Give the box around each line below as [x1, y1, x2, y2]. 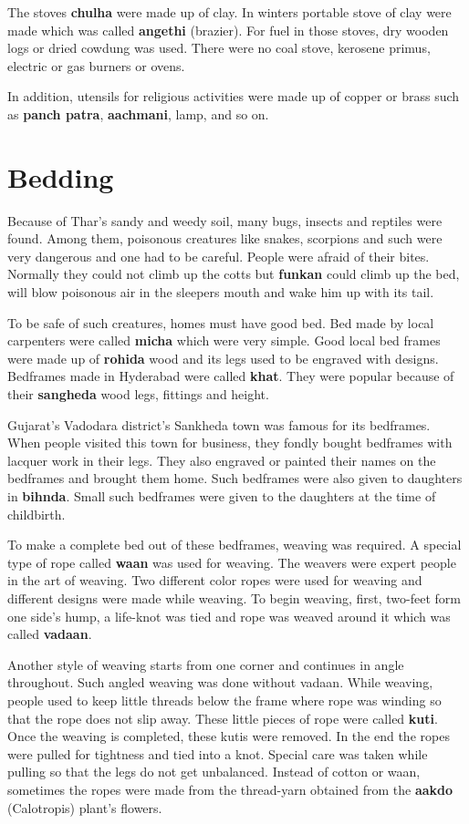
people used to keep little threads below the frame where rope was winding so [7, 690, 442, 709]
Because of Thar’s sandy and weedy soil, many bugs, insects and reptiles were [7, 211, 443, 230]
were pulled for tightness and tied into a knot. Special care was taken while [7, 744, 428, 763]
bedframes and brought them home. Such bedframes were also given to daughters [7, 469, 463, 488]
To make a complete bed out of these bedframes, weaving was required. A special [7, 535, 462, 554]
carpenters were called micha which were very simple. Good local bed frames [7, 331, 441, 350]
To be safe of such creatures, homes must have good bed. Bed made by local [7, 313, 434, 332]
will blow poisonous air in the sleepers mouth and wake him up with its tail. [7, 283, 434, 302]
